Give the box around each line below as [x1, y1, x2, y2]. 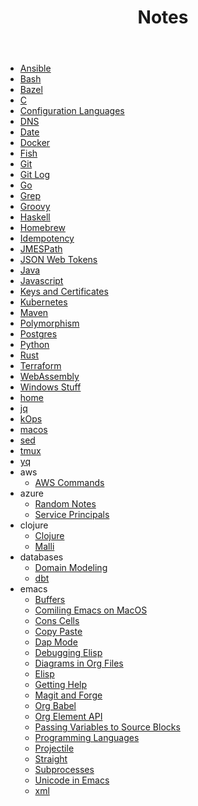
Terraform [19, 360, 62, 372]
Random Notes [34, 498, 97, 510]
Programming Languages [34, 732, 140, 744]
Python [19, 339, 50, 351]
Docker [19, 137, 51, 149]
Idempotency [19, 232, 75, 245]
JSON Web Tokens [19, 254, 98, 266]
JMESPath [19, 243, 63, 255]
